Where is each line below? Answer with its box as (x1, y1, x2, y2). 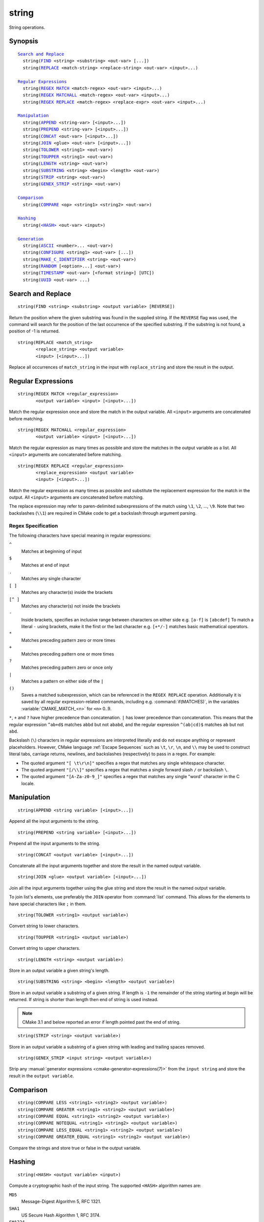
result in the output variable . (9, 1073, 74, 1079)
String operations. (9, 24, 45, 30)
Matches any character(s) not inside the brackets (21, 603, 121, 609)
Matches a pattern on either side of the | (21, 678, 104, 684)
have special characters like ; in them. (9, 901, 87, 907)
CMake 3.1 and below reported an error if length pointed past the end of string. (22, 1019, 181, 1025)
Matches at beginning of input (21, 548, 82, 554)
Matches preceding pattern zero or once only (21, 665, 113, 671)
